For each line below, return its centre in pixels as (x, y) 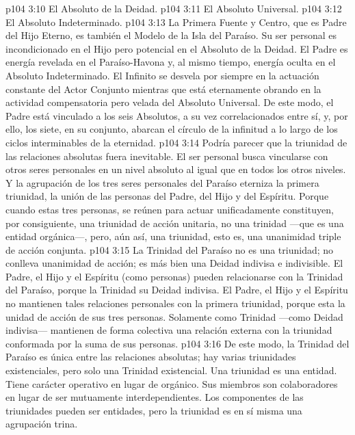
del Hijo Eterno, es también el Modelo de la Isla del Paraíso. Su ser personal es (171, 35)
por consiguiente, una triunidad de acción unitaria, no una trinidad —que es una (175, 223)
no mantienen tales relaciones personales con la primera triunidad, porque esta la (175, 303)
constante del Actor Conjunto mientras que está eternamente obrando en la (163, 89)
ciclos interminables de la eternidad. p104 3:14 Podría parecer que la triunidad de (176, 142)
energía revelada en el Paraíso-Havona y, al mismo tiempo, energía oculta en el (171, 62)
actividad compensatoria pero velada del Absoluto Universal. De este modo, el (170, 102)
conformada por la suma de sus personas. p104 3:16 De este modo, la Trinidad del (177, 343)
